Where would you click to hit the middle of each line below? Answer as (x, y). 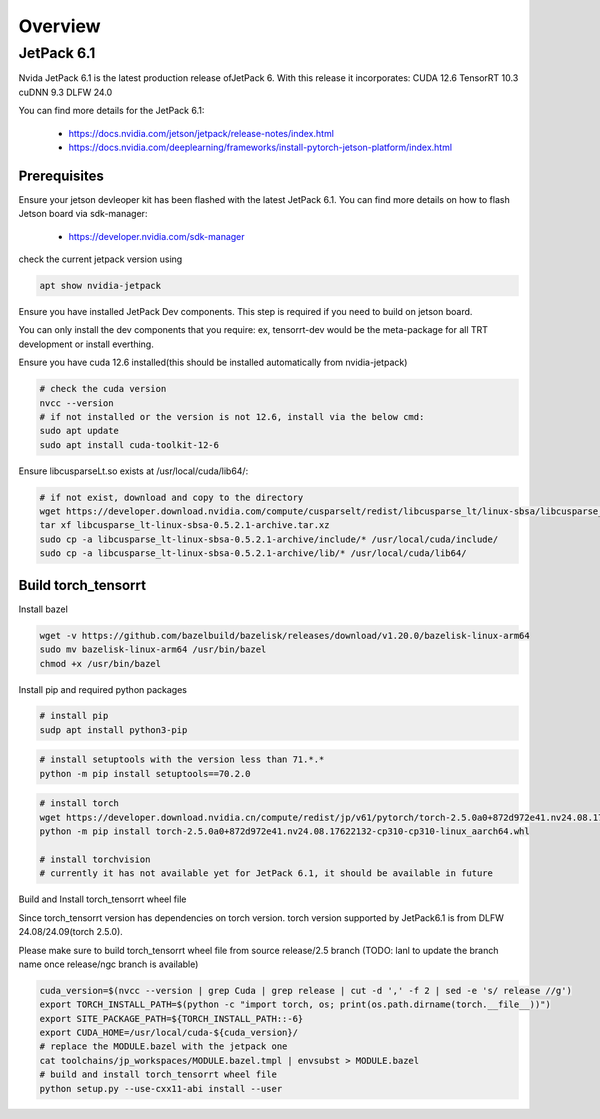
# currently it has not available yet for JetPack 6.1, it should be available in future (266, 873)
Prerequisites (61, 175)
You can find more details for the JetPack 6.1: (111, 111)
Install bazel (43, 609)
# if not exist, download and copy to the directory (171, 497)
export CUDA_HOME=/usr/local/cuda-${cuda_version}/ (169, 1033)
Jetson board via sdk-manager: (83, 214)
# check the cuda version (103, 389)
